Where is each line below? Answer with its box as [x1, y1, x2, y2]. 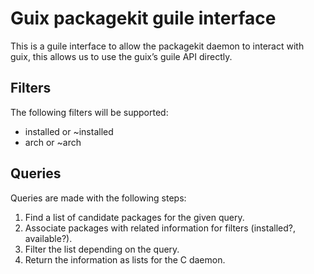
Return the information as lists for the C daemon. [24, 253, 226, 266]
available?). [24, 232, 73, 244]
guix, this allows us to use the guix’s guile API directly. [10, 50, 233, 62]
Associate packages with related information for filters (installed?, [24, 222, 296, 234]
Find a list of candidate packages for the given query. [24, 211, 245, 223]
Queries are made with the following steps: [10, 192, 187, 204]
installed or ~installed [24, 125, 114, 137]
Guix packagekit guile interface [10, 7, 277, 30]
